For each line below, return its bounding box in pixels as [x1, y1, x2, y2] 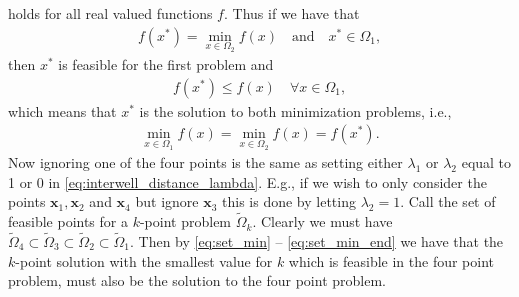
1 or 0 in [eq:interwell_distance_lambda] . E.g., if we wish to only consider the [8, 171, 487, 192]
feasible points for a [8, 211, 128, 232]
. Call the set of [400, 191, 496, 212]
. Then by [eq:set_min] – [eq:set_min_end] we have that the [129, 230, 504, 251]
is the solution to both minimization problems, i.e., [139, 100, 452, 121]
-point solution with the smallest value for [15, 250, 273, 271]
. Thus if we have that [223, 3, 360, 23]
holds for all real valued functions [8, 3, 213, 23]
